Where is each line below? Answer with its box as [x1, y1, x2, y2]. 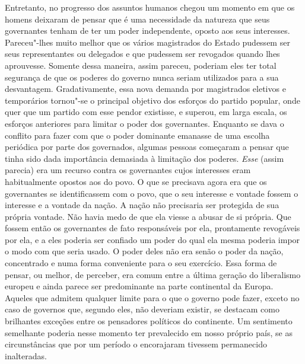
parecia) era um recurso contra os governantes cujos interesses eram [5, 164, 251, 176]
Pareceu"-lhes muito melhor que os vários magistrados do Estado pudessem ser [5, 36, 290, 48]
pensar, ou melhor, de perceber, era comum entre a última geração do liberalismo [5, 268, 301, 280]
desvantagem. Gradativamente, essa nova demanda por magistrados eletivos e [5, 82, 286, 95]
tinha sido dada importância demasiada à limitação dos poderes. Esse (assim [5, 152, 284, 164]
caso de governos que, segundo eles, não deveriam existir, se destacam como [5, 303, 279, 315]
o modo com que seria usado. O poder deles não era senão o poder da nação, [5, 245, 284, 257]
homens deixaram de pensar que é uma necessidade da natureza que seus [5, 12, 270, 25]
